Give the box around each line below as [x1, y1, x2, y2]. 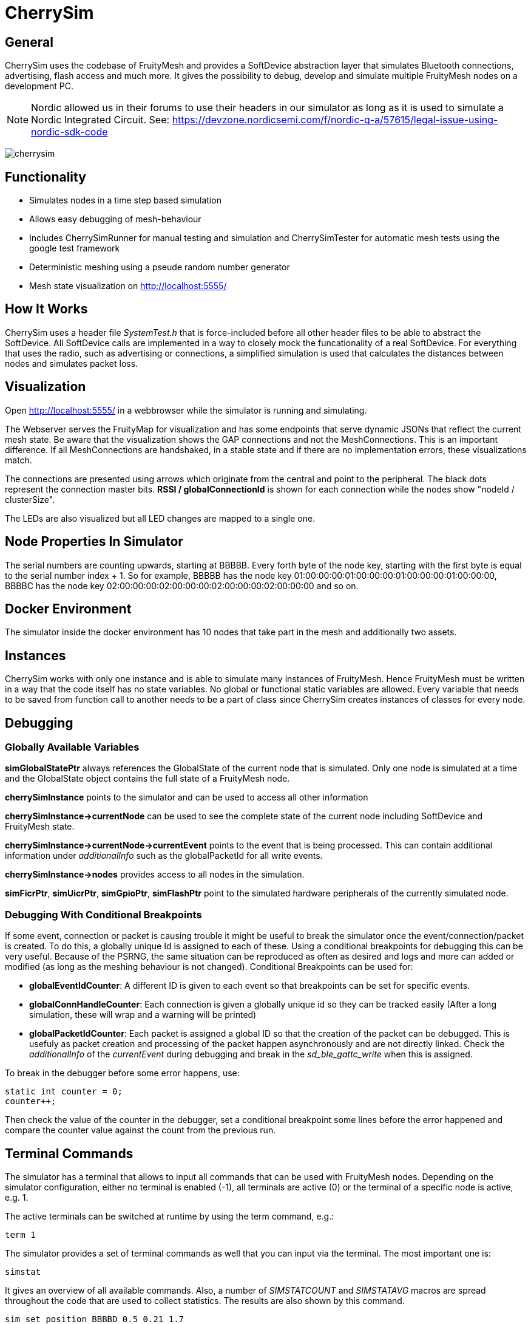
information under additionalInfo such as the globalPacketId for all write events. [5, 850, 323, 861]
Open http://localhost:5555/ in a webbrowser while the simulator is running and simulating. [5, 404, 367, 415]
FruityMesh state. [5, 821, 75, 832]
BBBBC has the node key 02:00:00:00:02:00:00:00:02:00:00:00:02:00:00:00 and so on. [5, 580, 359, 591]
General [5, 34, 54, 50]
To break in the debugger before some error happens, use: [5, 1068, 240, 1079]
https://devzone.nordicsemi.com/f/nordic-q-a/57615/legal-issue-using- [172, 114, 498, 126]
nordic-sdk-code [31, 126, 108, 138]
